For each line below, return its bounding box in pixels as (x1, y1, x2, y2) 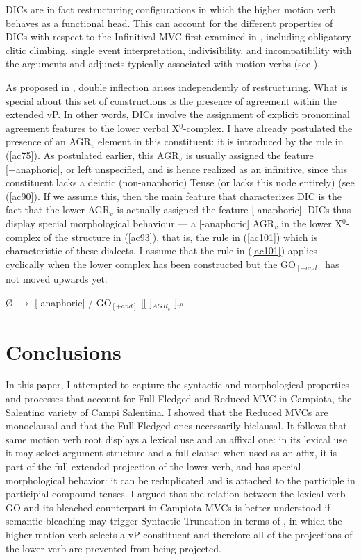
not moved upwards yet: (6, 272, 108, 286)
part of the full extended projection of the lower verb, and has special (6, 459, 301, 473)
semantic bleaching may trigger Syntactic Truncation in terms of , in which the (6, 513, 342, 528)
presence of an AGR (6, 134, 91, 149)
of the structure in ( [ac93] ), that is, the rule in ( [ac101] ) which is (43, 229, 318, 244)
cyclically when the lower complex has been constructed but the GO (6, 256, 296, 271)
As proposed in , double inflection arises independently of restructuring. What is (6, 79, 348, 94)
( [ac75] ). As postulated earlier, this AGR (6, 147, 179, 162)
